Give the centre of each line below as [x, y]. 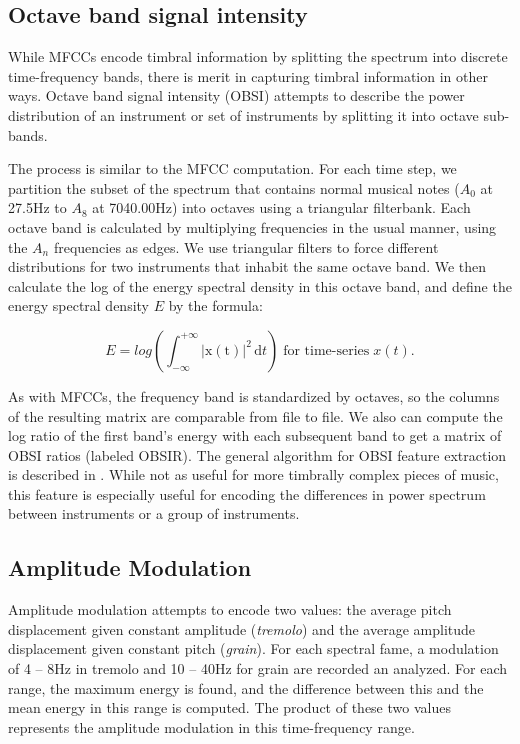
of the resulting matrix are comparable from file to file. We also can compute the [255, 415]
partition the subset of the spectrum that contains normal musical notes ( [234, 187]
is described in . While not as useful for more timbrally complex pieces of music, [253, 474]
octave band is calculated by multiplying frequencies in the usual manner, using [252, 226]
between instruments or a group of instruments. [154, 513]
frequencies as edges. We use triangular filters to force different [246, 246]
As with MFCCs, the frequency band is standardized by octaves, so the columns [254, 395]
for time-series [326, 350]
